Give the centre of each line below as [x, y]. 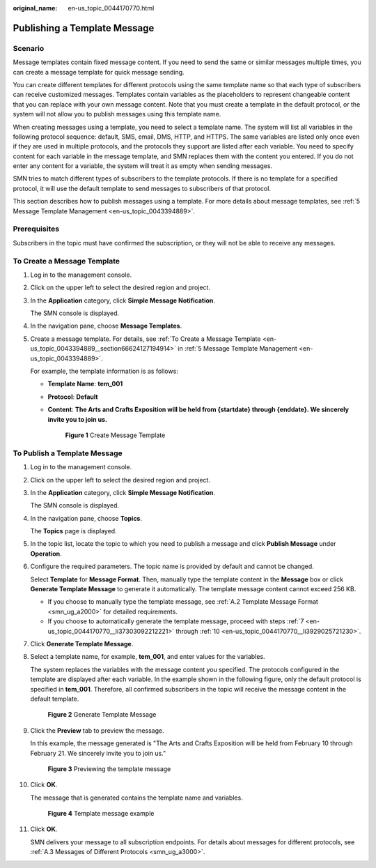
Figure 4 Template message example [101, 814]
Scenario [29, 48]
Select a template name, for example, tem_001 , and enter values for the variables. [148, 657]
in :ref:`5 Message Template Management [237, 349]
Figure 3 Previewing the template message [109, 769]
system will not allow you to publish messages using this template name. [117, 114]
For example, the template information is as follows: [104, 371]
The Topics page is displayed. [74, 531]
